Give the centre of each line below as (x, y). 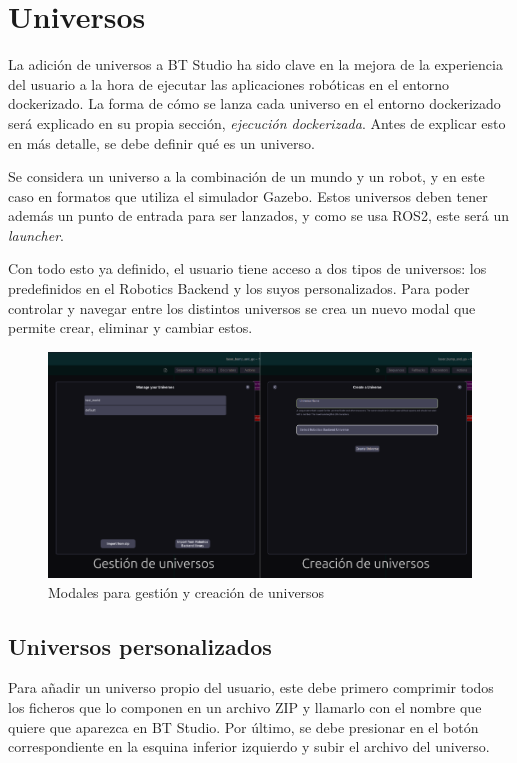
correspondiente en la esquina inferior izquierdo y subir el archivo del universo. (249, 746)
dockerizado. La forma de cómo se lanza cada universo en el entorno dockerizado (254, 103)
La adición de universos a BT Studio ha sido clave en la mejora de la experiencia (255, 64)
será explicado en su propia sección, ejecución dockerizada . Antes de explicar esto (257, 122)
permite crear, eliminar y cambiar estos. (130, 327)
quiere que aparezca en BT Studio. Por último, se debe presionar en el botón (243, 726)
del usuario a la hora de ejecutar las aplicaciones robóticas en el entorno (229, 83)
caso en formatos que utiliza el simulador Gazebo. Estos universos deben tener (248, 195)
